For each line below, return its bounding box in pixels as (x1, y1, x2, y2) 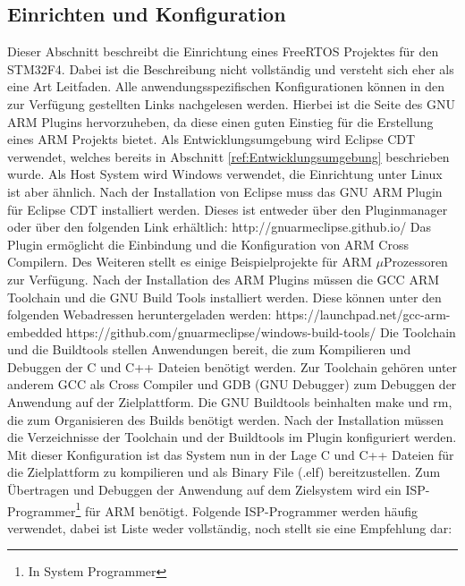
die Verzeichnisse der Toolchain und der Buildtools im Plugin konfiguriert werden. (7, 428, 457, 446)
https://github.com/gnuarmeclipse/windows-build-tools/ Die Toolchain (66, 322, 456, 341)
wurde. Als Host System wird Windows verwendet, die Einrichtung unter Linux (7, 165, 443, 183)
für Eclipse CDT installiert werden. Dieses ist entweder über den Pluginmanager (7, 200, 448, 218)
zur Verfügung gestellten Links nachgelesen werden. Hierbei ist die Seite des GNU (7, 94, 455, 113)
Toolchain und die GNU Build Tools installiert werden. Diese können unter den (7, 287, 442, 306)
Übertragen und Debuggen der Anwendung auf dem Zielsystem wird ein (7, 480, 402, 499)
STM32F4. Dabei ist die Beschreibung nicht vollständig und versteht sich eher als (7, 59, 454, 78)
